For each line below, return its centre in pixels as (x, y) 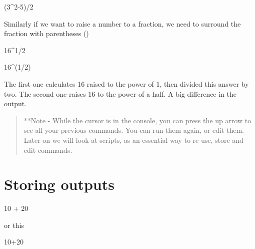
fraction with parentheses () (46, 33)
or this (14, 225)
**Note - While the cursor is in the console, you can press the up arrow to (137, 120)
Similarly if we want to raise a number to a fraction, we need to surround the (122, 23)
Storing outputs (59, 184)
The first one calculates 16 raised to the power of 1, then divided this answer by (126, 83)
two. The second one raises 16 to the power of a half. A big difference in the (120, 93)
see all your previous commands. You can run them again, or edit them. (134, 130)
